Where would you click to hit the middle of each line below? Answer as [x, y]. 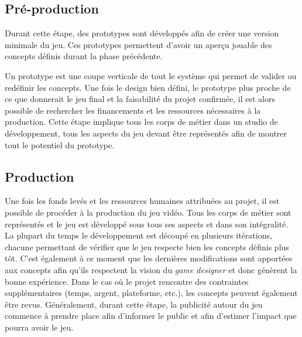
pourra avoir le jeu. [39, 327]
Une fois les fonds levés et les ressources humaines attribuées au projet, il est [142, 201]
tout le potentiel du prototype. [60, 144]
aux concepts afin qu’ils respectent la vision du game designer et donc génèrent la [151, 269]
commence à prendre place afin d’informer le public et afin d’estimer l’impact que [151, 316]
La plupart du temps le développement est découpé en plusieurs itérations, [138, 235]
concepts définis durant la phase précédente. [84, 56]
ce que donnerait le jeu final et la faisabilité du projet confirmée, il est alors [140, 99]
